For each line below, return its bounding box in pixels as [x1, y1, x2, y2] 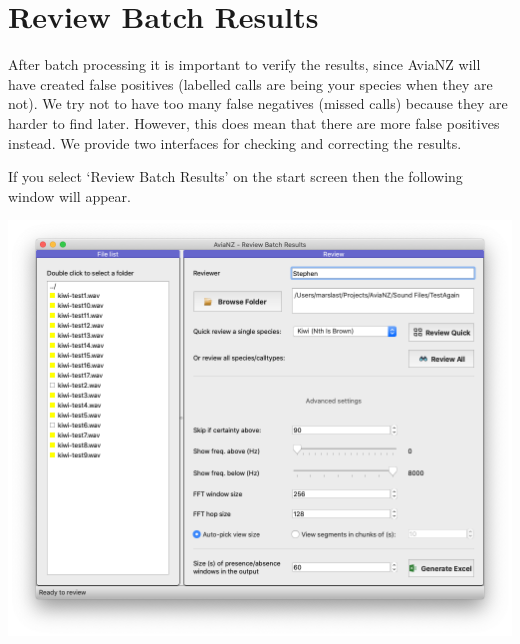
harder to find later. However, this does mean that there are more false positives [8, 112, 500, 133]
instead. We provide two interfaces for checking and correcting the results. [8, 132, 462, 153]
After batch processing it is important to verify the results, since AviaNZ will [8, 54, 481, 75]
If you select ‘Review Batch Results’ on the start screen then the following [8, 166, 463, 187]
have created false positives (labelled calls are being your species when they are [8, 73, 493, 94]
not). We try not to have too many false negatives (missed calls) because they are [8, 93, 508, 114]
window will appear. [8, 185, 131, 206]
